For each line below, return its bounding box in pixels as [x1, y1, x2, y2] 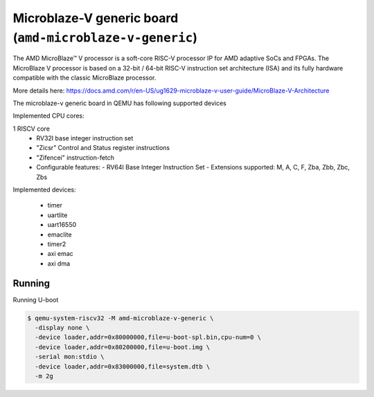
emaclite [47, 230, 72, 239]
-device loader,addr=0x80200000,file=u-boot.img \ [35, 343, 211, 351]
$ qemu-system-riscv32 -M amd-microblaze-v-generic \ [27, 314, 214, 322]
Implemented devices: [12, 185, 76, 194]
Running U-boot [12, 295, 59, 304]
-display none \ [35, 324, 90, 332]
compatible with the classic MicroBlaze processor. [12, 73, 157, 82]
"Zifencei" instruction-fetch [36, 153, 114, 162]
